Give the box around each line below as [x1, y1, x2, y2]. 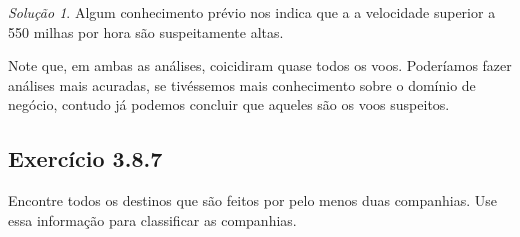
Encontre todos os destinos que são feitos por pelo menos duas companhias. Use [8, 190, 498, 211]
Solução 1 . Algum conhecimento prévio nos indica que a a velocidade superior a [8, 2, 496, 22]
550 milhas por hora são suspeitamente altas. [8, 21, 284, 42]
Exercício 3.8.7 [8, 143, 163, 174]
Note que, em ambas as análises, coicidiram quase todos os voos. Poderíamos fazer [8, 55, 512, 76]
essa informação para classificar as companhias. [8, 209, 297, 230]
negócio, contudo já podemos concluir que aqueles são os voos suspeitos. [8, 94, 450, 115]
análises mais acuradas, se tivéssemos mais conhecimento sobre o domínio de [8, 74, 476, 95]
